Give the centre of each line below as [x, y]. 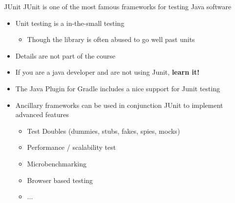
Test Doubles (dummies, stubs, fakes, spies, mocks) [104, 131]
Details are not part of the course [65, 55]
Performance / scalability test [72, 147]
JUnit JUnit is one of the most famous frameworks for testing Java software [118, 6]
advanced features [42, 114]
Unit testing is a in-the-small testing [70, 23]
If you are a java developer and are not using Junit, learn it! [107, 72]
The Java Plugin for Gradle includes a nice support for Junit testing [118, 88]
